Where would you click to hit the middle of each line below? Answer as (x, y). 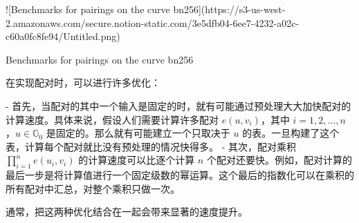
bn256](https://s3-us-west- (229, 9)
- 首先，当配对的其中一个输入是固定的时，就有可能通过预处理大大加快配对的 (178, 105)
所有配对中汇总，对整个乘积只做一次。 (93, 188)
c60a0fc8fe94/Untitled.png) (63, 36)
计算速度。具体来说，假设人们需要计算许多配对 (112, 119)
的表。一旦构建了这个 (291, 133)
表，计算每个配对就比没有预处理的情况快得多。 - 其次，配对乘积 (151, 146)
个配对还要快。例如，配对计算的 (279, 160)
